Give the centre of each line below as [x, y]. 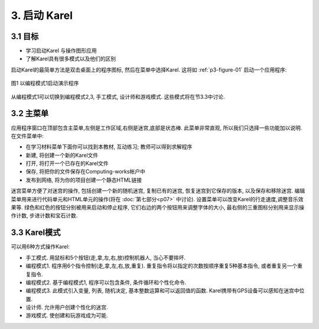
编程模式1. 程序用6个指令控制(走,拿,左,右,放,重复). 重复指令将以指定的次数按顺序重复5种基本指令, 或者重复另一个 [162, 266]
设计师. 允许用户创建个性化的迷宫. [67, 307]
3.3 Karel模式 [36, 233]
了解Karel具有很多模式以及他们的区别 [71, 59]
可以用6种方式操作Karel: [40, 247]
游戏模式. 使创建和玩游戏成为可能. [67, 315]
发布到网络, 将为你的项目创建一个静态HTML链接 [84, 180]
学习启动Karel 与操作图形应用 [61, 51]
